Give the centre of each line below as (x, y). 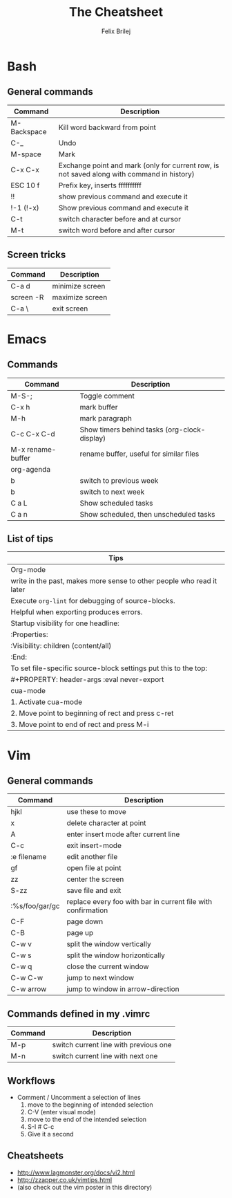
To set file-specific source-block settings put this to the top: (109, 668)
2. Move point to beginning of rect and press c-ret (92, 713)
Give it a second (50, 1134)
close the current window (108, 967)
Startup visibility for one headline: (65, 623)
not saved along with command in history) (126, 174)
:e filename (29, 857)
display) (93, 438)
